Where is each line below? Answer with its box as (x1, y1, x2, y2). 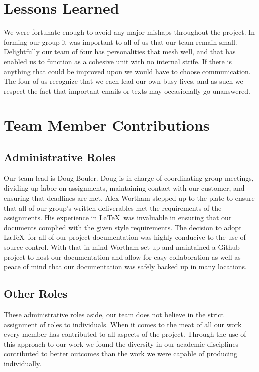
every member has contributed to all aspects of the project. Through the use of (4, 329, 246, 339)
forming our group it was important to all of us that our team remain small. (4, 36, 237, 47)
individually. (4, 358, 42, 368)
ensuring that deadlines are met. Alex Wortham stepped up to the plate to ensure (4, 193, 255, 203)
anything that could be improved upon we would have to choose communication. (4, 66, 251, 76)
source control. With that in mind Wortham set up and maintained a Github (4, 242, 240, 252)
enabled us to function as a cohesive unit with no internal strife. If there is (4, 56, 232, 66)
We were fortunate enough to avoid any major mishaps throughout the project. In (4, 27, 255, 37)
